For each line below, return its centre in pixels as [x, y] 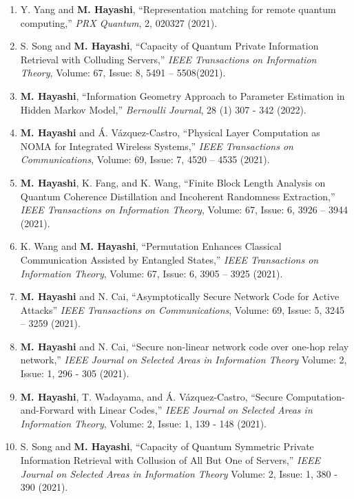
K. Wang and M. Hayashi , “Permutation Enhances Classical [151, 246]
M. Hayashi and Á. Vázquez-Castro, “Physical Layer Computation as [170, 132]
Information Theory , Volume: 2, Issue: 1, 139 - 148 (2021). [143, 423]
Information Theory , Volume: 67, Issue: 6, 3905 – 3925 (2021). [152, 273]
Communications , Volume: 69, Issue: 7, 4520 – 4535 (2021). [145, 159]
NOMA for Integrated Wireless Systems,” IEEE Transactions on [157, 146]
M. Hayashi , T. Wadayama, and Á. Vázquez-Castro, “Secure [152, 396]
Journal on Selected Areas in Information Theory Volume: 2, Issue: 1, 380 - [179, 473]
